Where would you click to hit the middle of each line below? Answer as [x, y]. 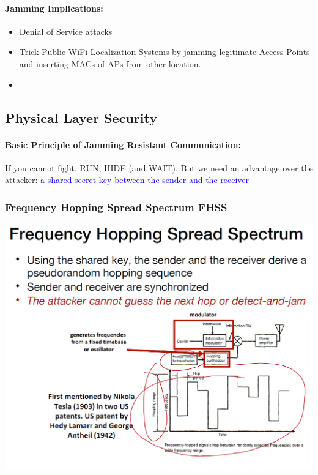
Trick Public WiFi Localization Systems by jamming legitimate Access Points [165, 52]
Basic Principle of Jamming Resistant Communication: [123, 144]
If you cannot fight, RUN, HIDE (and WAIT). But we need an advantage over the [159, 167]
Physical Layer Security [81, 117]
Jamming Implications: [54, 8]
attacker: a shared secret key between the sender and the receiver [127, 180]
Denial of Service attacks [66, 31]
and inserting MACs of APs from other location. [110, 63]
